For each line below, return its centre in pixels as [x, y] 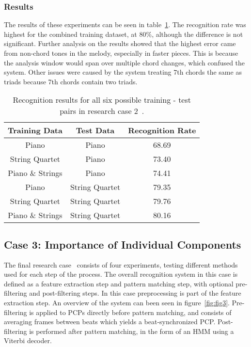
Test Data [95, 130]
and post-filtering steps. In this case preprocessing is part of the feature [135, 293]
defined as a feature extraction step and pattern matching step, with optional [119, 283]
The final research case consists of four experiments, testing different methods [121, 264]
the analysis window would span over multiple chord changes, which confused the [125, 62]
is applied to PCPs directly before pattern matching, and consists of [130, 312]
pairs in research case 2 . [102, 111]
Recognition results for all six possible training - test [102, 100]
